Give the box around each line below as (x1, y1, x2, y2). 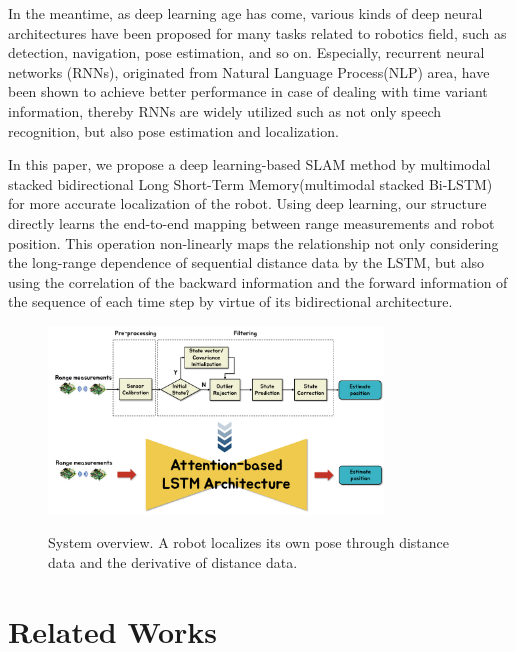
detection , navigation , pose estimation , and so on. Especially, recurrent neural (8, 42, 485, 63)
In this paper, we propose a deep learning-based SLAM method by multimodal (8, 154, 491, 175)
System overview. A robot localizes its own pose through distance (48, 532, 450, 553)
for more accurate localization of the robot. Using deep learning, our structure (8, 193, 487, 214)
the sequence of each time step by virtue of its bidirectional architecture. (8, 291, 453, 312)
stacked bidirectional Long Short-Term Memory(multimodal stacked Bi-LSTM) (8, 173, 493, 194)
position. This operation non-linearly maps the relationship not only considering (8, 232, 499, 253)
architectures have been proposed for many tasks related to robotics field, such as (8, 22, 507, 43)
